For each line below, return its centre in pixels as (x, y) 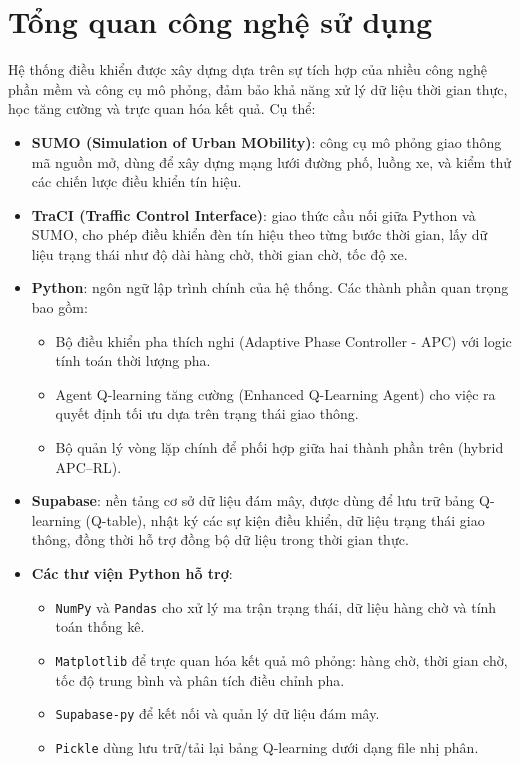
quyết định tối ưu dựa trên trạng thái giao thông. (207, 413)
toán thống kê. (100, 626)
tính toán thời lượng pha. (133, 360)
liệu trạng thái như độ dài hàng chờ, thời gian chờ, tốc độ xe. (219, 253)
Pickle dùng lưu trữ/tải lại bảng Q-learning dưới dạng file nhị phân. (267, 746)
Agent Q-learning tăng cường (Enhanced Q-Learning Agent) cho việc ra (275, 393)
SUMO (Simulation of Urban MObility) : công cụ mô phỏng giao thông (266, 141)
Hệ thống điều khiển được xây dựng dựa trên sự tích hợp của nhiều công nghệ (247, 69)
